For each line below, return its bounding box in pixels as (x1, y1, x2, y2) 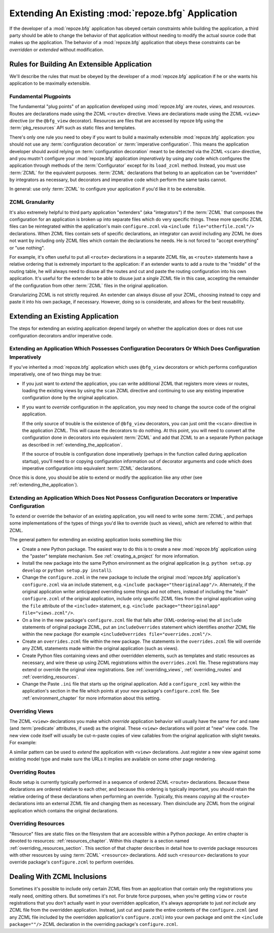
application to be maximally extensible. (9, 80, 91, 86)
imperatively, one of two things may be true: (9, 371, 101, 377)
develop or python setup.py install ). (22, 567, 113, 573)
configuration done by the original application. (22, 395, 119, 401)
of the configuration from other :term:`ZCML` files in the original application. (9, 282, 168, 289)
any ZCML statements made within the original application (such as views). (22, 645, 179, 651)
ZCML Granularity (9, 198, 54, 205)
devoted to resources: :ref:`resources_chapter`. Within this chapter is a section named (9, 838, 189, 844)
